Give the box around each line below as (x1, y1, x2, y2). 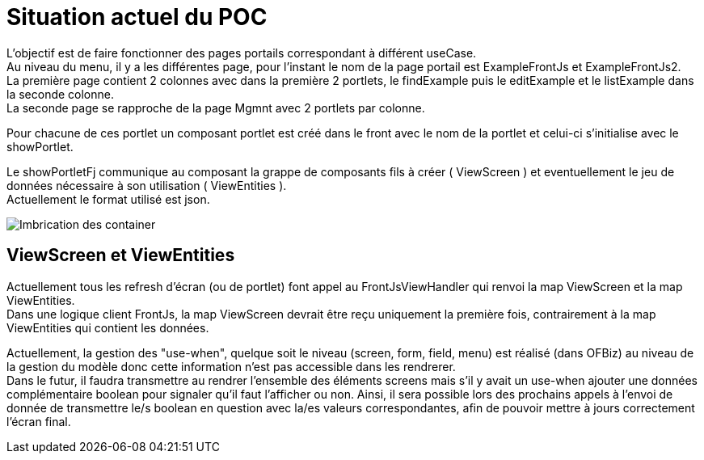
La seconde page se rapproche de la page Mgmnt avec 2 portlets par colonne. (6, 100, 425, 115)
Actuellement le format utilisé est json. (6, 192, 210, 206)
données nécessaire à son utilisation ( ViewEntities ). (6, 178, 287, 192)
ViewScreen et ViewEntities (6, 245, 235, 266)
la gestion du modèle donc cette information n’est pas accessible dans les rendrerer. (6, 359, 456, 373)
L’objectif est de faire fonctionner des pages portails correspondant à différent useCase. (6, 45, 477, 60)
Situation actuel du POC (6, 3, 268, 31)
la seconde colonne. (6, 87, 114, 101)
